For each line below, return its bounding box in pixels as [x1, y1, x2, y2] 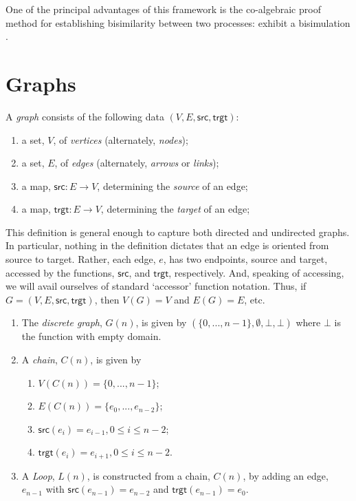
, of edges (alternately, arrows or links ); [54, 156, 219, 170]
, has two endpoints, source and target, [163, 252, 328, 266]
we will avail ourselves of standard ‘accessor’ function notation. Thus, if [5, 279, 307, 293]
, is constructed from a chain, [87, 468, 210, 482]
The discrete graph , [21, 315, 102, 330]
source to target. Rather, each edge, [5, 252, 156, 266]
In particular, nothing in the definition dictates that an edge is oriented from [5, 238, 329, 253]
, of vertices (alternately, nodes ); [53, 132, 188, 147]
